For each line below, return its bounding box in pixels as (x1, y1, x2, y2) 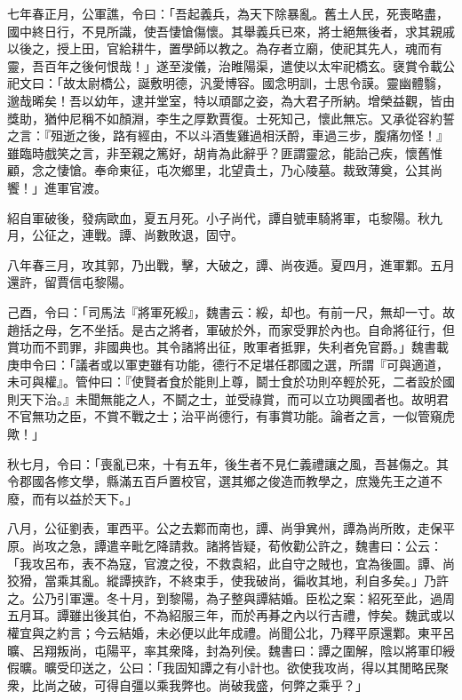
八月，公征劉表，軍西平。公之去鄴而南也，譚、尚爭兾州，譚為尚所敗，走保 (7, 519, 442, 537)
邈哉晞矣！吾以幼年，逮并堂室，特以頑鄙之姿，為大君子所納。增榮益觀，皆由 (7, 91, 455, 109)
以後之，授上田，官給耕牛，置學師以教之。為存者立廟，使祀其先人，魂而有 (7, 39, 442, 58)
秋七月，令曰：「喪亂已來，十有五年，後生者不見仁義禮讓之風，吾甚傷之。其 (7, 454, 449, 473)
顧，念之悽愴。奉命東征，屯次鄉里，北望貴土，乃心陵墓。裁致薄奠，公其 (7, 161, 430, 179)
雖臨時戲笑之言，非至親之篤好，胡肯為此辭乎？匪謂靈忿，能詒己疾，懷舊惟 (7, 143, 442, 162)
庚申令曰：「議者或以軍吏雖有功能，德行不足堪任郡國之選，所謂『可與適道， (7, 354, 449, 373)
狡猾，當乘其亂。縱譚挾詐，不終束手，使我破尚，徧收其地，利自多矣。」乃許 (7, 571, 449, 590)
